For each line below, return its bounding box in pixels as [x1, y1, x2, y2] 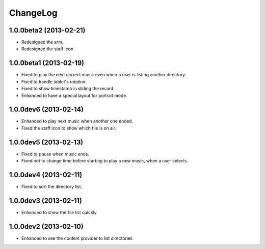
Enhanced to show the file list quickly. [21, 209, 98, 215]
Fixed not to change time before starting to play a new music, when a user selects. [21, 158, 188, 164]
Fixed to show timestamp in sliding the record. [21, 86, 115, 92]
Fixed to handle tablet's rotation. [21, 79, 87, 85]
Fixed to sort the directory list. [21, 184, 82, 189]
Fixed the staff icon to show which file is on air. [21, 125, 116, 131]
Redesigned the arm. [21, 39, 64, 45]
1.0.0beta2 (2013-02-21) [9, 26, 86, 34]
